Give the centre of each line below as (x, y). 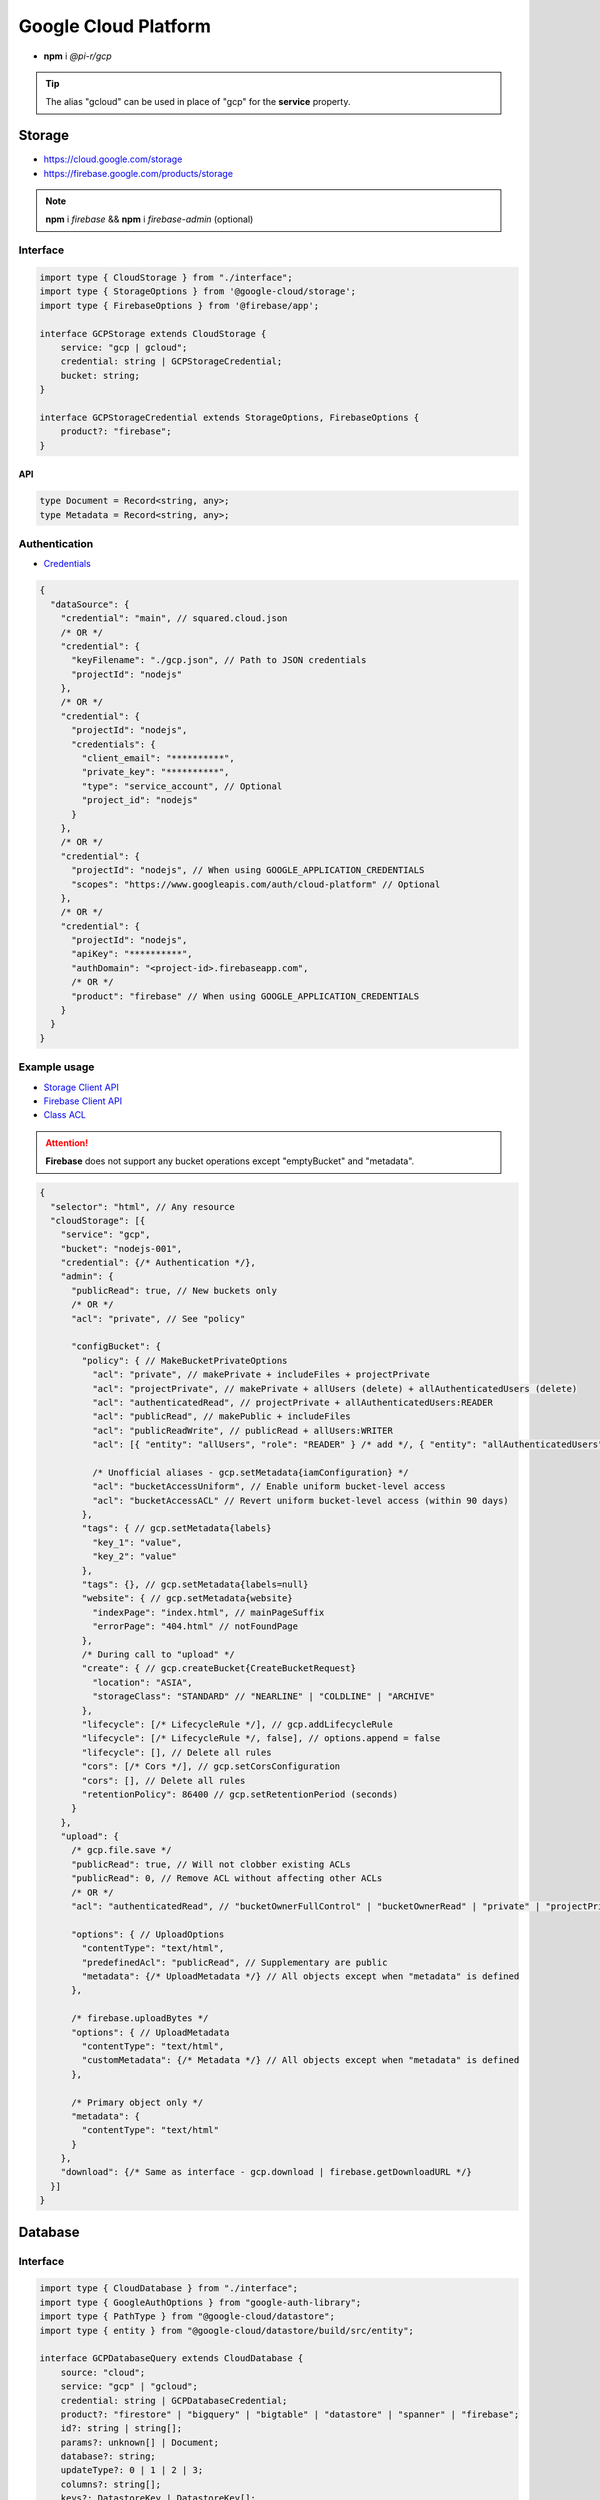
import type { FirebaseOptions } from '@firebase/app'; (179, 305)
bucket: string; (100, 375)
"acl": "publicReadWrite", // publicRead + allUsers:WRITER (242, 1430)
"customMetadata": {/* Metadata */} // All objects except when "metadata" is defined (300, 2060)
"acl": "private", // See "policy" (158, 1318)
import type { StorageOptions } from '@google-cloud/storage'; (198, 291)
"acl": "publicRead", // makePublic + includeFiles (221, 1416)
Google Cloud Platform (115, 26)
